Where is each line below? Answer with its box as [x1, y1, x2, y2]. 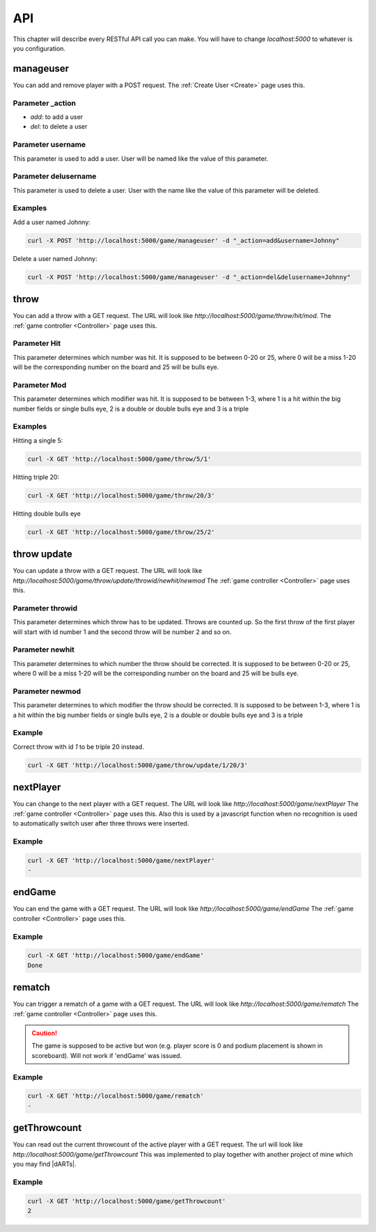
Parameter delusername [13, 171, 97, 181]
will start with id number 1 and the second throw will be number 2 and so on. [13, 627, 232, 636]
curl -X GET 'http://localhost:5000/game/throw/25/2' [27, 528, 215, 536]
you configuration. [13, 44, 66, 52]
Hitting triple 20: [13, 473, 59, 481]
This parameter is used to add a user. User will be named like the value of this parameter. [13, 154, 269, 163]
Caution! [31, 1029, 58, 1037]
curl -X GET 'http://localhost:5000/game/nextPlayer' [27, 856, 215, 864]
